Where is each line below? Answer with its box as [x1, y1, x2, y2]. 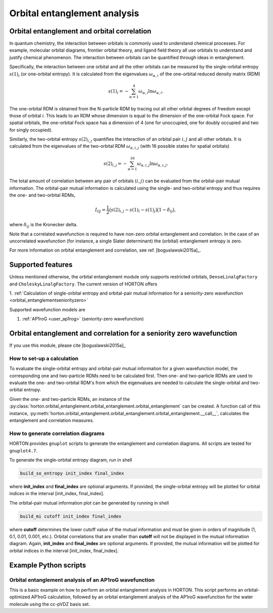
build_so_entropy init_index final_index [20, 470, 124, 476]
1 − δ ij [158, 207, 173, 214]
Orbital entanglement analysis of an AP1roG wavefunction [9, 576, 155, 583]
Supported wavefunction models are [9, 306, 85, 312]
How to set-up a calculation [9, 355, 78, 362]
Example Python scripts [9, 561, 86, 569]
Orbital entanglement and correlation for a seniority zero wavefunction [9, 329, 238, 338]
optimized [9, 594, 30, 600]
